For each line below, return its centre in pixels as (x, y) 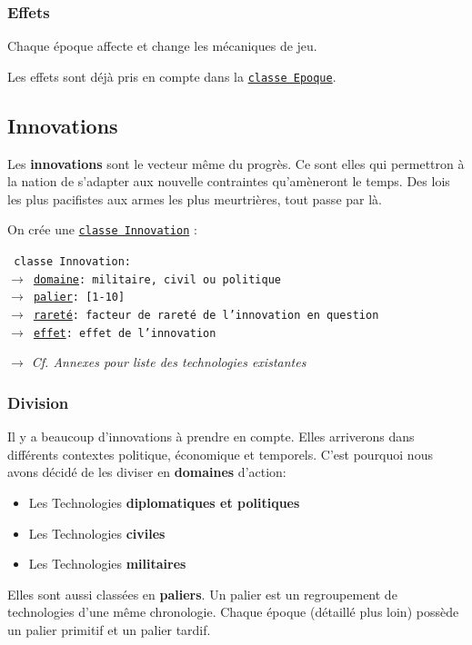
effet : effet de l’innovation (125, 333)
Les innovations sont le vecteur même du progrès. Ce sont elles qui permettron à (236, 163)
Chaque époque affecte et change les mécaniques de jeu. (162, 46)
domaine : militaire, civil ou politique (157, 279)
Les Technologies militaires (107, 564)
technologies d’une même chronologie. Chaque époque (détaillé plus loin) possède (233, 612)
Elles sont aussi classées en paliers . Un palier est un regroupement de (202, 594)
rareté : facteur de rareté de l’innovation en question (206, 316)
